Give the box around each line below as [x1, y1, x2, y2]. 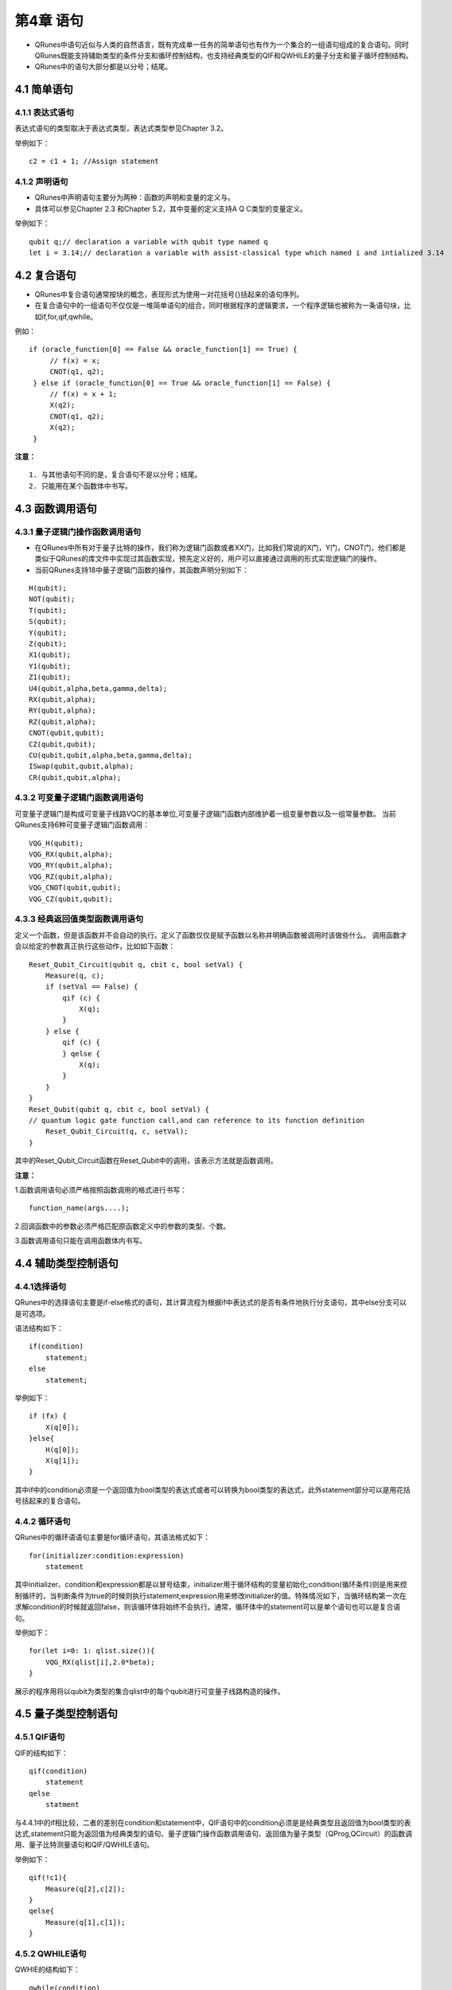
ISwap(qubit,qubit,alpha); [29, 762, 134, 771]
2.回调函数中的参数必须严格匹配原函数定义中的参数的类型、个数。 [14, 1221, 231, 1231]
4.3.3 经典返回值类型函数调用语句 [14, 914, 144, 925]
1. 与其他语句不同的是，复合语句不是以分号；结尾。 [29, 470, 202, 479]
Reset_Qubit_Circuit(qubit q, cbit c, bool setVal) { [29, 960, 243, 969]
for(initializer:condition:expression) [29, 1551, 185, 1560]
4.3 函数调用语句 [14, 501, 97, 515]
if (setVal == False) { [45, 982, 138, 991]
